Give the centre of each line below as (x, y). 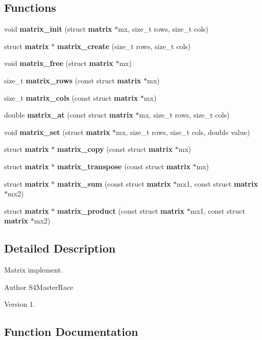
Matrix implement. (33, 270)
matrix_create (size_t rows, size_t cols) (124, 46)
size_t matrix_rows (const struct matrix (73, 80)
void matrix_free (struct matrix (59, 63)
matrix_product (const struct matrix (121, 210)
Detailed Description (60, 248)
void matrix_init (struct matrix (58, 29)
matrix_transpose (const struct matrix (124, 166)
